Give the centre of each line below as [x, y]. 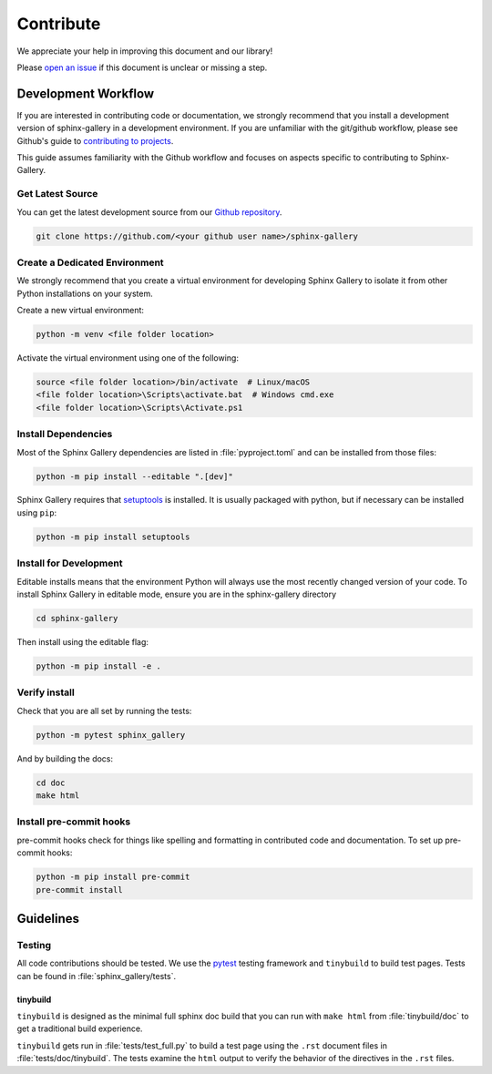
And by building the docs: [65, 758]
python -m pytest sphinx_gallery [111, 735]
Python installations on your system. [85, 293]
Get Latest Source [57, 194]
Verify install [46, 692]
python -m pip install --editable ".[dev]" [135, 476]
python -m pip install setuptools [113, 537]
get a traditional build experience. [80, 1028]
